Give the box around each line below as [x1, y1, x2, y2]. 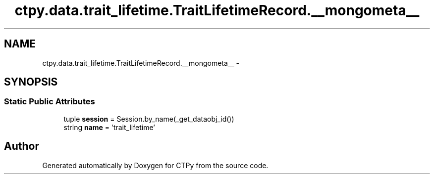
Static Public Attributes [4, 96, 95, 107]
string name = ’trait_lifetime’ [63, 123, 155, 132]
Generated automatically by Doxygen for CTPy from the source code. [42, 161, 269, 170]
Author [4, 140, 39, 153]
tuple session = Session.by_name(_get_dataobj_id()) [63, 114, 234, 123]
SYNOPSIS [4, 76, 58, 89]
